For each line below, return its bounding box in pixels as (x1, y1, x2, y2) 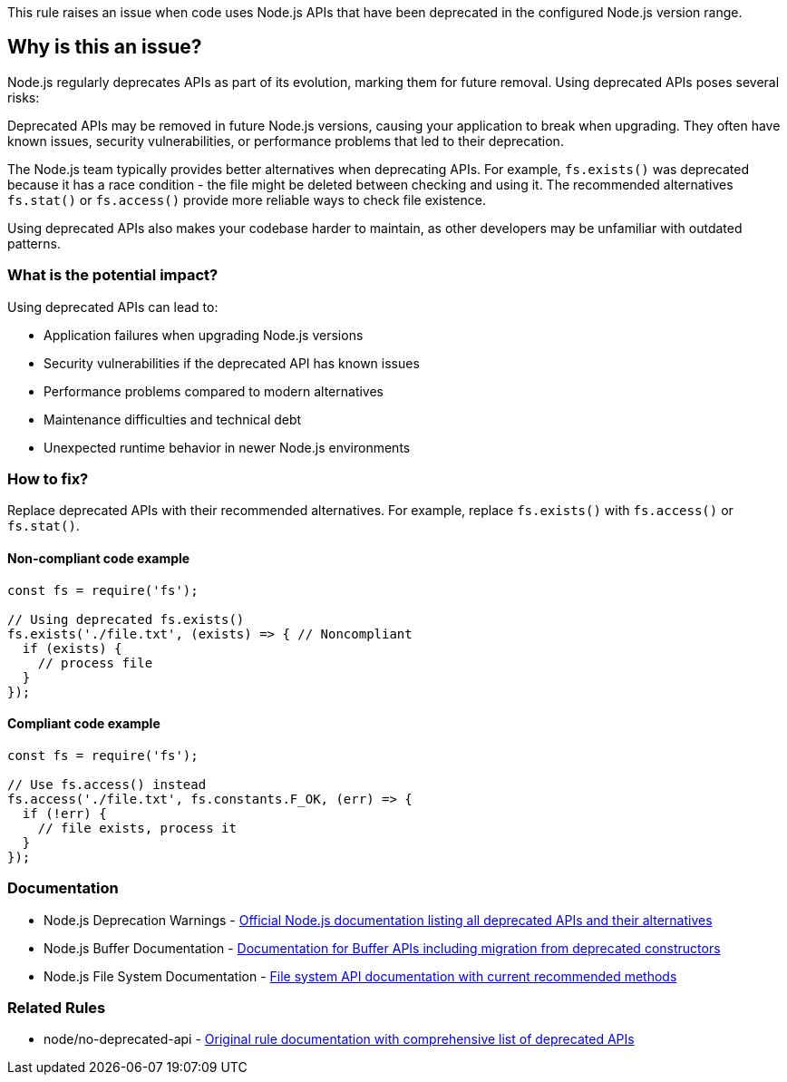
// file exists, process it (37, 820, 237, 835)
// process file (37, 655, 153, 670)
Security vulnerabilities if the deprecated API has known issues (44, 355, 420, 371)
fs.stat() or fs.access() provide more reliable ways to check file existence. (7, 191, 486, 208)
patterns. (7, 235, 61, 251)
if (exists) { (22, 640, 122, 656)
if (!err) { (22, 805, 107, 821)
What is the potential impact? (7, 266, 219, 285)
